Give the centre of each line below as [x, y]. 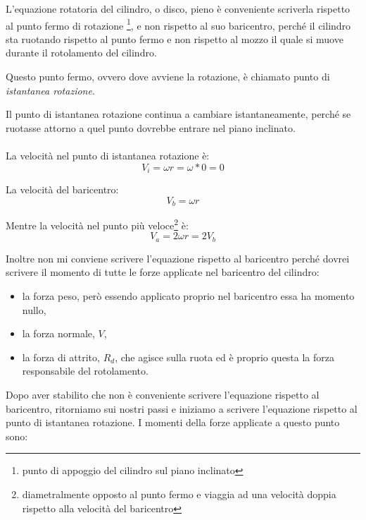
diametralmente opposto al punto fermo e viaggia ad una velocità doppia [179, 494]
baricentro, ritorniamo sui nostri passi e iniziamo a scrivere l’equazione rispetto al [182, 408]
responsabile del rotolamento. [85, 371]
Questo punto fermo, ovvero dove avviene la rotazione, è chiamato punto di [168, 77]
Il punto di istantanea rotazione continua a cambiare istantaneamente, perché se [178, 114]
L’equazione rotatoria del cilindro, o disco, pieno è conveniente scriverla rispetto [178, 8]
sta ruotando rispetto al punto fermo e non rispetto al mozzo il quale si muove [175, 38]
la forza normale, [58, 333]
